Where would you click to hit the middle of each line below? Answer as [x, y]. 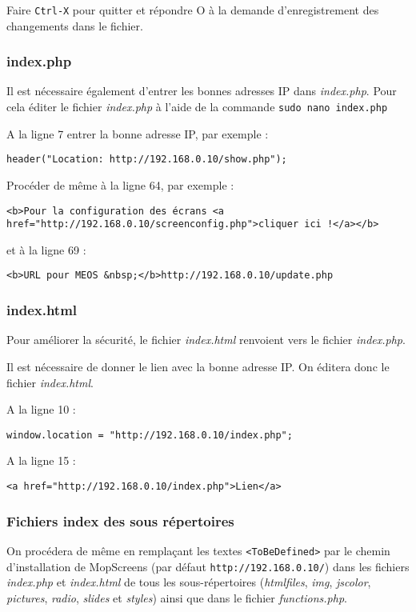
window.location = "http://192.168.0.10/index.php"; [150, 435]
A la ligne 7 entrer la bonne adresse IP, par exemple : [138, 133]
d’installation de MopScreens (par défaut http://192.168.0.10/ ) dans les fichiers [208, 566]
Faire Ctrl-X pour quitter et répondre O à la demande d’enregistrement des [193, 10]
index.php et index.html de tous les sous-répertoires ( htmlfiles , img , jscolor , [189, 582]
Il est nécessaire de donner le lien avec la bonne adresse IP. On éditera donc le [198, 366]
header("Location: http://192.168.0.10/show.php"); [147, 160]
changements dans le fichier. [75, 25]
